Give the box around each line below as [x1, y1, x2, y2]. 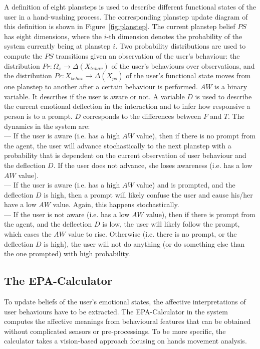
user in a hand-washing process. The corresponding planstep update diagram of [4, 11, 248, 22]
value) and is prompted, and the [136, 180, 235, 190]
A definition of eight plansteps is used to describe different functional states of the [4, 2, 256, 12]
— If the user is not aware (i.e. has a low [4, 209, 130, 219]
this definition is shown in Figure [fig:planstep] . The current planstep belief [4, 21, 235, 32]
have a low [4, 199, 37, 210]
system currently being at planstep [4, 41, 111, 51]
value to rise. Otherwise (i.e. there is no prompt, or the [68, 229, 237, 239]
